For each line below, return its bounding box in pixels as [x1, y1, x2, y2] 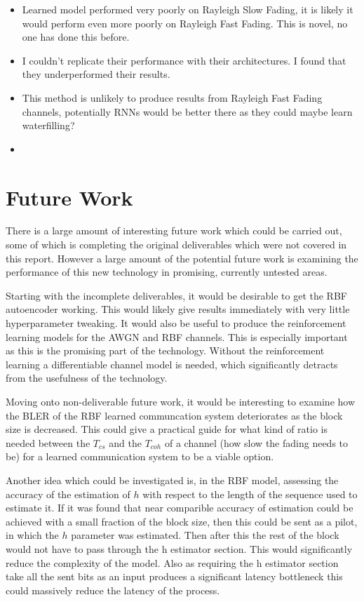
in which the [6, 528, 59, 542]
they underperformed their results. [22, 67, 170, 81]
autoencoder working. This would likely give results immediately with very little [6, 302, 350, 316]
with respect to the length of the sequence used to [142, 486, 358, 501]
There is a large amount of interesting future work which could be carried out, [6, 223, 342, 238]
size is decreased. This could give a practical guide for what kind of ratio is [6, 422, 328, 436]
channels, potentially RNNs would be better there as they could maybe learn [22, 104, 353, 119]
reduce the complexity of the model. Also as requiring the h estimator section [6, 555, 339, 570]
